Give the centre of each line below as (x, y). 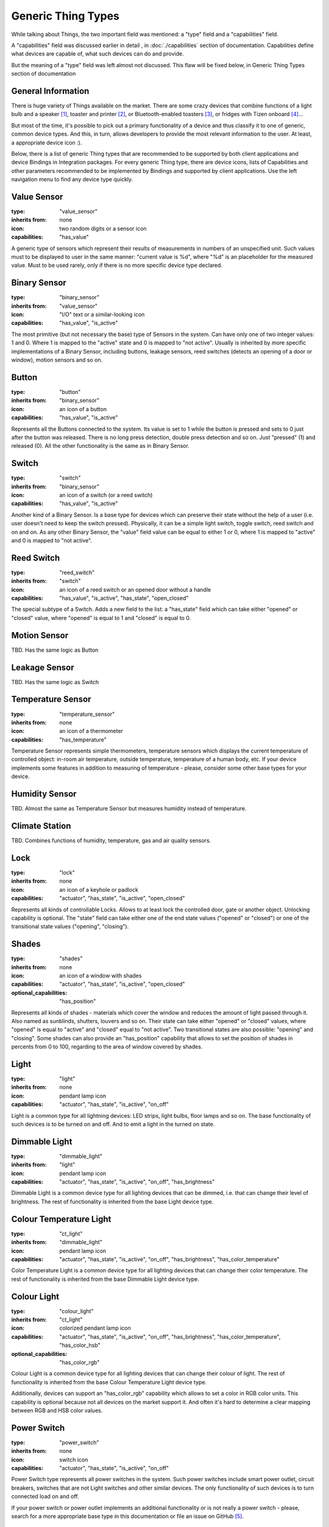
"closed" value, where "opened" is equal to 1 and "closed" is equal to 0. (101, 618)
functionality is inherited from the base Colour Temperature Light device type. (109, 1382)
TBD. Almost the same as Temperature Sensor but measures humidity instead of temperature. (129, 809)
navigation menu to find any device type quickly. (72, 180)
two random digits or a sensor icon (103, 228)
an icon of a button (83, 409)
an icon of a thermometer (91, 731)
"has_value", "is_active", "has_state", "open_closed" (124, 598)
